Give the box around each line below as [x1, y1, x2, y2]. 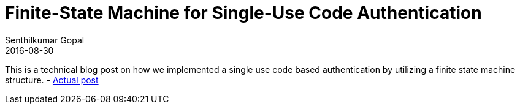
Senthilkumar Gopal [5, 34, 85, 45]
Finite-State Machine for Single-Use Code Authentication [5, 2, 482, 23]
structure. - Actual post [5, 74, 99, 85]
